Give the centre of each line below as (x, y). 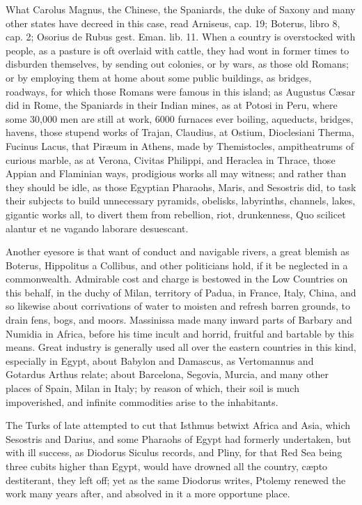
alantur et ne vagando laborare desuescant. (97, 228)
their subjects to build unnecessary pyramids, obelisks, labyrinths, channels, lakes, (181, 201)
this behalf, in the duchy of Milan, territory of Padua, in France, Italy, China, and (181, 292)
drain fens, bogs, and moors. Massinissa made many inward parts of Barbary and (179, 320)
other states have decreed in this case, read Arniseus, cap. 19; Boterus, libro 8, (173, 23)
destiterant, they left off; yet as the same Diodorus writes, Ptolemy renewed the (176, 480)
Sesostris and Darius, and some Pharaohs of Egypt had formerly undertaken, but (179, 438)
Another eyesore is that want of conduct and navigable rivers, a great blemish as (178, 251)
